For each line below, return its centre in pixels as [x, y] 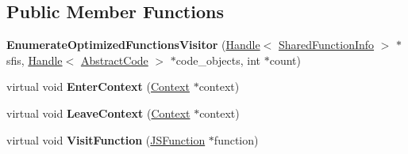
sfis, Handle [35, 60]
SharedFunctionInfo [326, 45]
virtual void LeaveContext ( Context [98, 113]
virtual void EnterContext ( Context [98, 86]
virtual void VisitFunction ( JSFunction [106, 139]
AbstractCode [114, 60]
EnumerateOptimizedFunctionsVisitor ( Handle [133, 45]
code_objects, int [218, 60]
